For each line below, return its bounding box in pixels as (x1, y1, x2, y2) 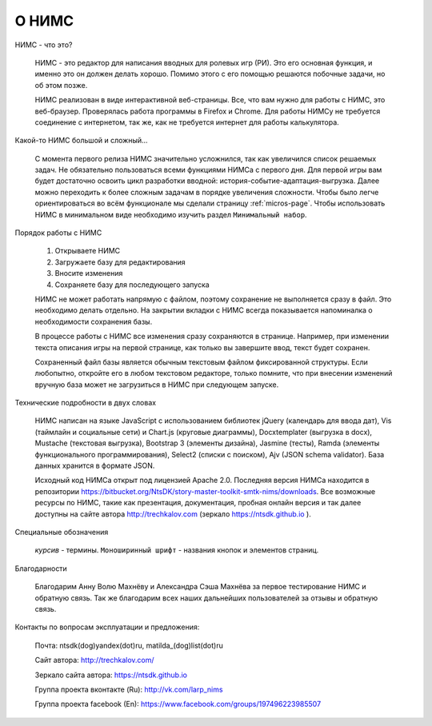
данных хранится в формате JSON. (34, 461, 155, 471)
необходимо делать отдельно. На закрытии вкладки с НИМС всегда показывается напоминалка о (34, 305, 373, 315)
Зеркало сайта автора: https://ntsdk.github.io (34, 670, 188, 680)
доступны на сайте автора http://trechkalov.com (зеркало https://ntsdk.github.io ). (34, 509, 311, 519)
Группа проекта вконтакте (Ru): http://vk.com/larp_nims (34, 684, 223, 694)
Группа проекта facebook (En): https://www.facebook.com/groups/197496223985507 (34, 700, 322, 709)
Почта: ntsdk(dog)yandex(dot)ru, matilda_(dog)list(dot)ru (34, 640, 224, 650)
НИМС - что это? (14, 40, 73, 50)
